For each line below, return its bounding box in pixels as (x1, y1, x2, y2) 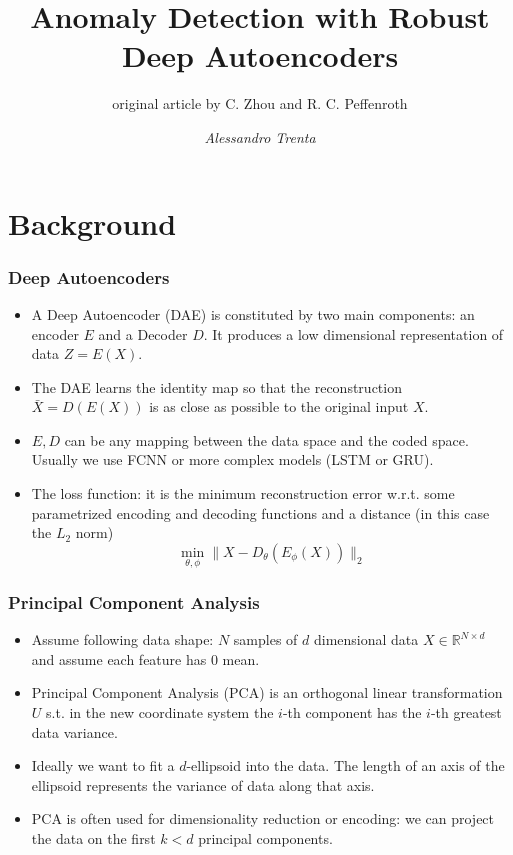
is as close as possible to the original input (149, 396, 409, 417)
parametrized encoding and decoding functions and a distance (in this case (31, 502, 490, 523)
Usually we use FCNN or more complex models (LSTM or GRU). (31, 449, 434, 470)
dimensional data (313, 629, 419, 650)
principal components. (198, 828, 333, 849)
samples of (233, 629, 298, 650)
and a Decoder (98, 323, 188, 344)
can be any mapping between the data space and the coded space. (64, 429, 469, 450)
